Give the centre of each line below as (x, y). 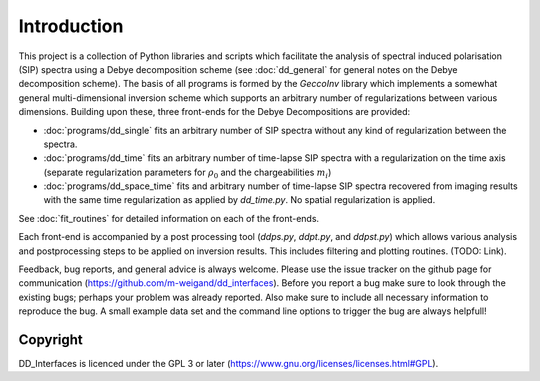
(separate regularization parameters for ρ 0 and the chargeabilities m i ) (187, 173)
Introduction (71, 26)
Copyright (51, 339)
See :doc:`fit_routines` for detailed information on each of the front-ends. (169, 218)
